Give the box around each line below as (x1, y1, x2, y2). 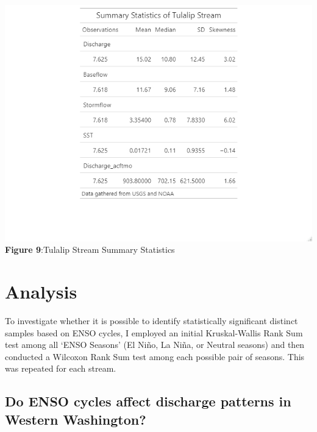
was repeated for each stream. (5, 362, 116, 375)
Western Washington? (5, 409, 146, 428)
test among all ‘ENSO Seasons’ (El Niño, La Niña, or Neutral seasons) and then (5, 338, 305, 351)
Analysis (5, 279, 77, 304)
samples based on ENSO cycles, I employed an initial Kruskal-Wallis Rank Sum (5, 326, 303, 339)
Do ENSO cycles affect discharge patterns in (5, 392, 291, 411)
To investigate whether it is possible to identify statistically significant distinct (5, 314, 298, 327)
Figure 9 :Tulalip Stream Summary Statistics (5, 243, 175, 256)
